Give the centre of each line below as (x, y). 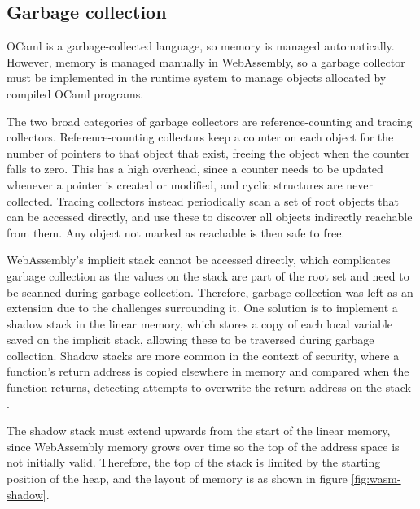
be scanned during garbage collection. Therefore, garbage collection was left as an (210, 291)
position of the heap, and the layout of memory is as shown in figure (177, 479)
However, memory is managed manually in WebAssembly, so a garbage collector (206, 61)
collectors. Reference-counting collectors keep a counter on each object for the (200, 137)
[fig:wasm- (376, 479)
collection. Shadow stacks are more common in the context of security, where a (203, 355)
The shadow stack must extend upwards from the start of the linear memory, (199, 431)
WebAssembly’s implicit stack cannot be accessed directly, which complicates (199, 260)
